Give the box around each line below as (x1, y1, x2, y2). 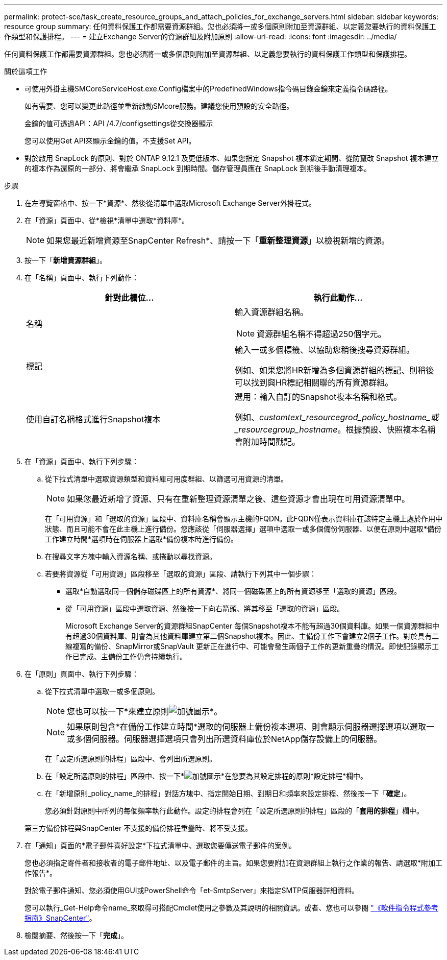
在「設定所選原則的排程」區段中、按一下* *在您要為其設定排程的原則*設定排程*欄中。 (45, 772, 368, 780)
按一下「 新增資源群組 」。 (24, 256, 107, 265)
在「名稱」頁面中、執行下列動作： (24, 273, 139, 282)
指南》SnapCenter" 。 (24, 914, 96, 922)
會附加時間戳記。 (235, 437, 301, 447)
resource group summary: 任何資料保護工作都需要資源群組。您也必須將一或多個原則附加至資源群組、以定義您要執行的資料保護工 (4, 22, 436, 31)
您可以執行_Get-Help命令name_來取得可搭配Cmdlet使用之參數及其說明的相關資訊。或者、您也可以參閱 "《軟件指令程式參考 (24, 903, 438, 912)
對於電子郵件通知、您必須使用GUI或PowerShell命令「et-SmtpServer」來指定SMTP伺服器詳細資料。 (24, 886, 359, 895)
